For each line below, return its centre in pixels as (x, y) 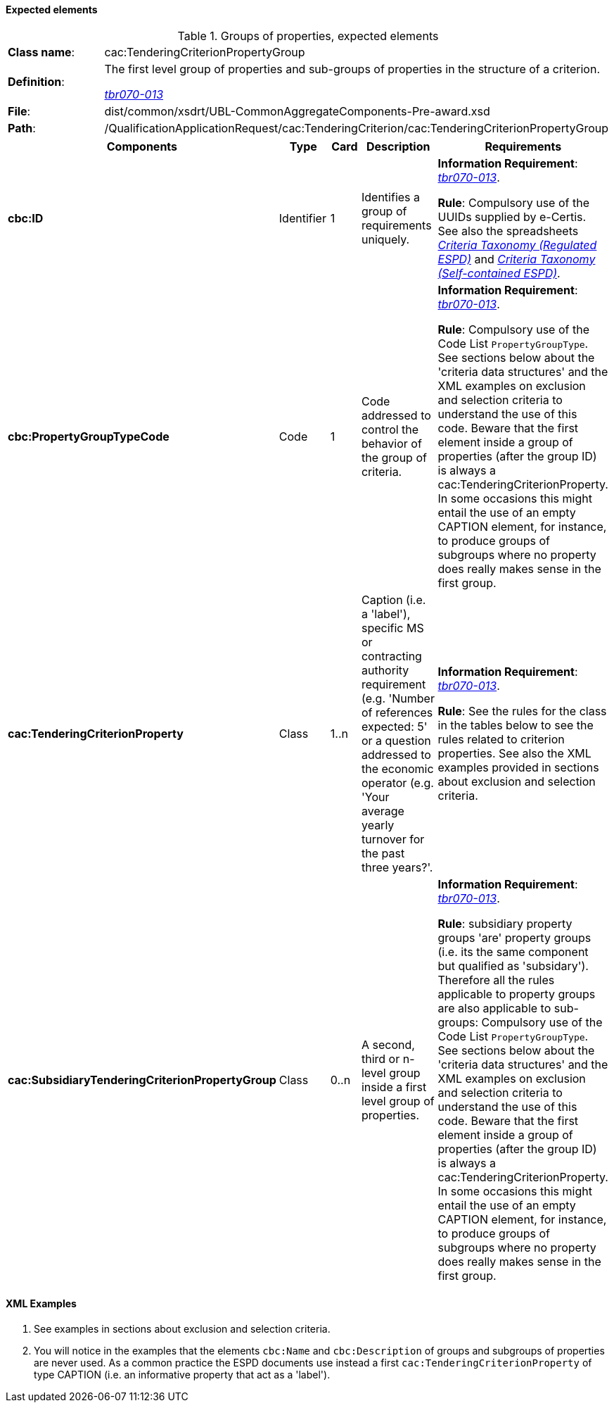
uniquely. (385, 239)
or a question (396, 740)
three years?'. (397, 867)
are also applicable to (494, 1008)
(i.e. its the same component (513, 951)
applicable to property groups (517, 994)
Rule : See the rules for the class (522, 711)
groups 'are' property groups (514, 937)
